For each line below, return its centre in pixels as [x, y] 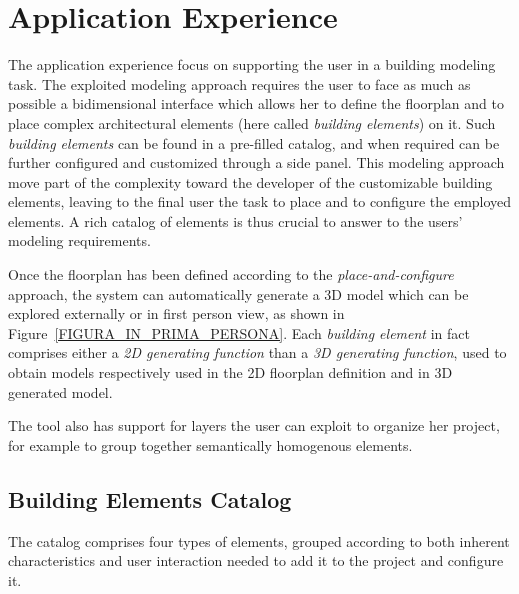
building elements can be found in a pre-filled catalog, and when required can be [254, 142]
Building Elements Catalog [150, 498]
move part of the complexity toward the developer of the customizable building [250, 181]
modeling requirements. [79, 240]
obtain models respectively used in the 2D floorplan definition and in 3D [230, 372]
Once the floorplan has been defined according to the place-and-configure [231, 274]
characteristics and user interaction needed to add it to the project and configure [256, 560]
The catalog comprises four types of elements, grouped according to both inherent [259, 540]
